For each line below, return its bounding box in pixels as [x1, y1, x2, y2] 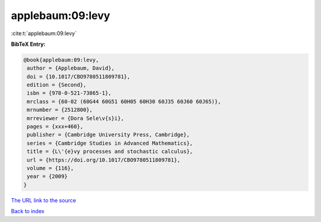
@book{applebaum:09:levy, [23, 57, 99, 63]
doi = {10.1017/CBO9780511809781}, [27, 73, 131, 80]
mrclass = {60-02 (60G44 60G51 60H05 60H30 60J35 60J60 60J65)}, [27, 98, 221, 105]
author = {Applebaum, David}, [27, 65, 115, 71]
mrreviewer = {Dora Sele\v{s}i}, [27, 115, 124, 121]
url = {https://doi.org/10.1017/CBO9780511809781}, [27, 157, 181, 163]
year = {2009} [27, 173, 68, 180]
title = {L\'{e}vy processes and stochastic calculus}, [27, 148, 193, 155]
